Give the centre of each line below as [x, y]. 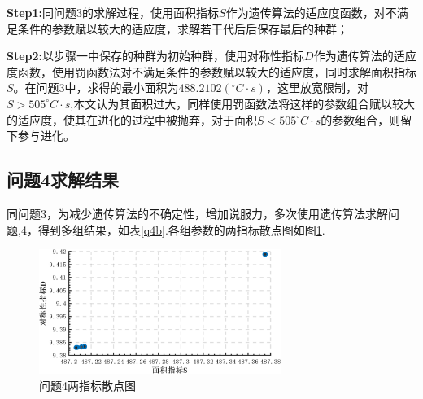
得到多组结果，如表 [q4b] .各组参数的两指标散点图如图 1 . [181, 229]
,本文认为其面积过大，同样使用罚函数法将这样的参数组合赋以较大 [243, 103]
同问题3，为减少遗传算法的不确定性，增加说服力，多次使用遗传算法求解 [197, 213]
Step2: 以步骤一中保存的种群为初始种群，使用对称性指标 [156, 56]
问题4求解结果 [63, 180]
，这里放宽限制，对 [317, 88]
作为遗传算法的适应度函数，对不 [311, 12]
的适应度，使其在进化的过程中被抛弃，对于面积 [132, 119]
